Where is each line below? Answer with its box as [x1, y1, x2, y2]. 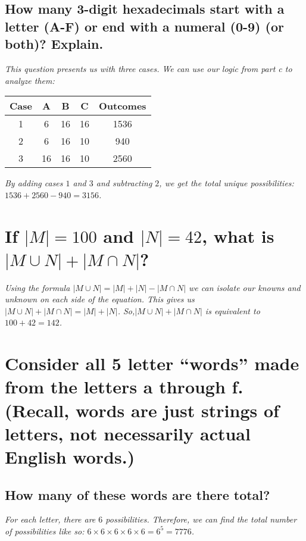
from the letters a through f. [5, 374, 243, 399]
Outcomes [98, 99, 146, 113]
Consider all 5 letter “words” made [5, 351, 299, 376]
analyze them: [5, 74, 55, 86]
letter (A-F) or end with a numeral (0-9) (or [5, 17, 284, 35]
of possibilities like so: [5, 524, 85, 537]
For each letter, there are [5, 513, 96, 526]
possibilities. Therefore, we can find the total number [105, 513, 297, 526]
